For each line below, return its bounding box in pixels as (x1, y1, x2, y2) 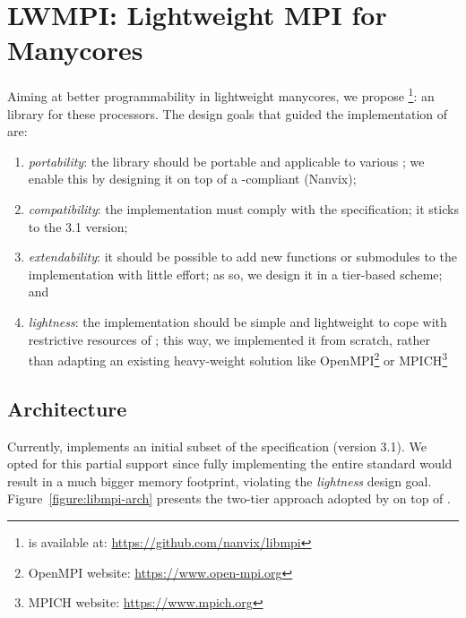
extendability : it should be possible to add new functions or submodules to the (28, 247, 457, 266)
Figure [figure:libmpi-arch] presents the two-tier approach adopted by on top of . (7, 489, 451, 508)
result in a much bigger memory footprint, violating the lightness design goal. (7, 471, 432, 490)
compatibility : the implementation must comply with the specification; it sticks (28, 199, 459, 218)
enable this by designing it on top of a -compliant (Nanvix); (28, 169, 357, 188)
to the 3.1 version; (28, 217, 128, 236)
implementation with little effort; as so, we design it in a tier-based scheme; (28, 264, 443, 283)
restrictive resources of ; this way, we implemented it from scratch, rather (28, 330, 431, 348)
